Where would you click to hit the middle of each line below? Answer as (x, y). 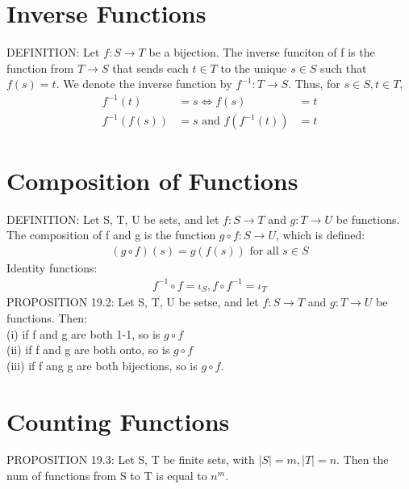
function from (40, 67)
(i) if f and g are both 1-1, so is (83, 333)
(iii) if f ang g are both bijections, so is (102, 365)
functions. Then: (47, 317)
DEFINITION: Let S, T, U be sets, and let (113, 219)
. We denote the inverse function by (144, 84)
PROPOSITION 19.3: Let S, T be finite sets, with (131, 459)
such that (344, 67)
